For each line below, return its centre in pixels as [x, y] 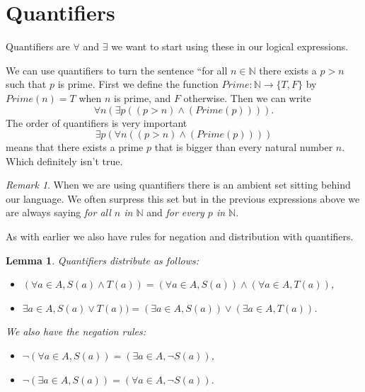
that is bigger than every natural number [244, 147]
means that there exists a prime [75, 147]
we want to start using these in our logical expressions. [230, 46]
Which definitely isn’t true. [64, 161]
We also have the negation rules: [76, 331]
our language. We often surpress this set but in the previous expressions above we [183, 198]
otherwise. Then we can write [247, 97]
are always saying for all [58, 212]
